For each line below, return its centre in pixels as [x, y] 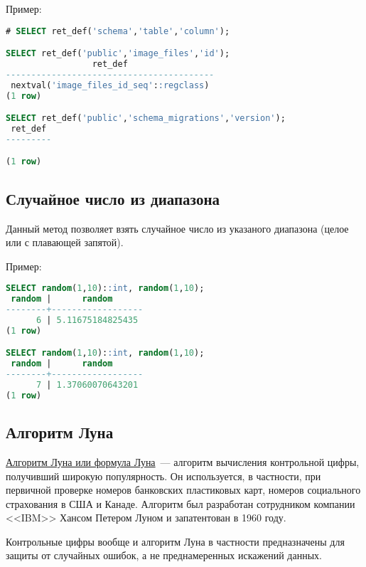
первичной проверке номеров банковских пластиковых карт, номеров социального [183, 490]
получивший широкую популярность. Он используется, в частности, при [163, 476]
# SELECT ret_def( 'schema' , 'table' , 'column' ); [118, 31]
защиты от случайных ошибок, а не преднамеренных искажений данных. [164, 555]
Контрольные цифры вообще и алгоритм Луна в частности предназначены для [175, 541]
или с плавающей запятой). [65, 242]
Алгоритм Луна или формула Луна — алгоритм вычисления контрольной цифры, [183, 461]
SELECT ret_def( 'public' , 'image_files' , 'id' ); [118, 54]
